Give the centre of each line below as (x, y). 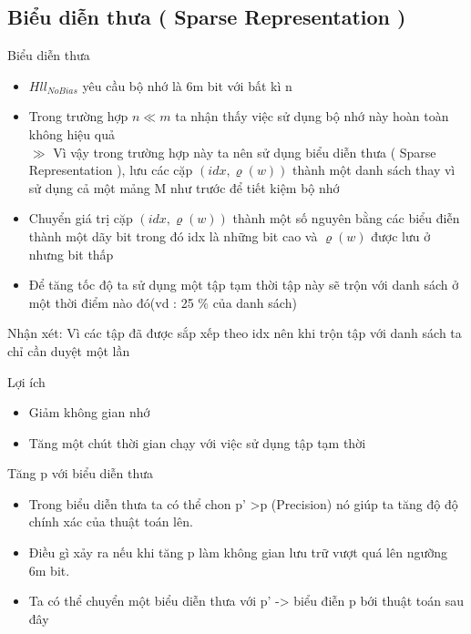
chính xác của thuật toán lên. (111, 522)
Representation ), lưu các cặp (111, 170)
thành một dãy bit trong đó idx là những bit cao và (173, 235)
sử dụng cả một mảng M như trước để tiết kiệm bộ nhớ (184, 187)
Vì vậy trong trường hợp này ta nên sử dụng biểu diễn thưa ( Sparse (245, 152)
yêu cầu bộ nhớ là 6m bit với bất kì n (187, 85)
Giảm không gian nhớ (89, 412)
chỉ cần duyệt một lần (69, 350)
